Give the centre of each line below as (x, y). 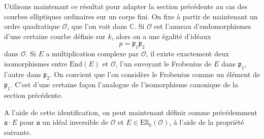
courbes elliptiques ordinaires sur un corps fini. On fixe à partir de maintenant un (131, 16)
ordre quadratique (32, 26)
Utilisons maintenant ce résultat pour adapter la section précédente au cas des (126, 6)
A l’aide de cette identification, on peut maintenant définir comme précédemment (131, 112)
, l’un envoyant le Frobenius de (163, 63)
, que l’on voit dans (97, 26)
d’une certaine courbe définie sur (55, 36)
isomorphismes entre (36, 63)
